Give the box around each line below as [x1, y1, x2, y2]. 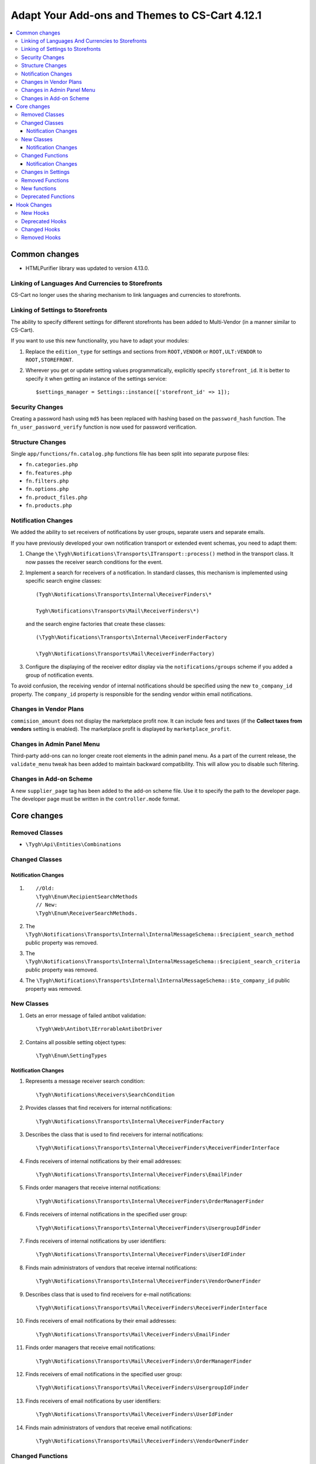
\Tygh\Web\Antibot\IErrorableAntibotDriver [36, 1025, 163, 1032]
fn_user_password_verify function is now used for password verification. [11, 423, 197, 430]
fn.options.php [25, 486, 70, 492]
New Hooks [21, 210, 50, 217]
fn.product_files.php [25, 494, 88, 501]
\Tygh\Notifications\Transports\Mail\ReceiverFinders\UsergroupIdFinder [36, 1384, 249, 1391]
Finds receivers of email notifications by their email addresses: [25, 1318, 177, 1325]
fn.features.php [25, 469, 73, 476]
